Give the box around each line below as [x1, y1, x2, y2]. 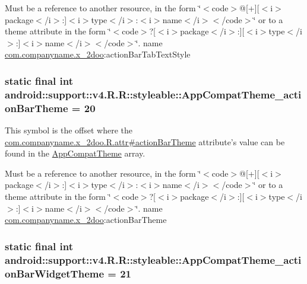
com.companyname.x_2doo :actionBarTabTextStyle [5, 48, 191, 60]
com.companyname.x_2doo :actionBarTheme [5, 213, 167, 226]
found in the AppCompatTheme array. [5, 147, 145, 159]
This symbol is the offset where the [5, 124, 132, 136]
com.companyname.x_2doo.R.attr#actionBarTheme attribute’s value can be [5, 135, 285, 148]
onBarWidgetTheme [5, 266, 105, 280]
